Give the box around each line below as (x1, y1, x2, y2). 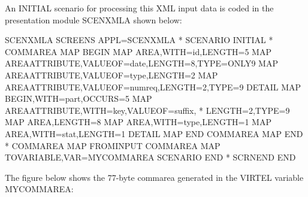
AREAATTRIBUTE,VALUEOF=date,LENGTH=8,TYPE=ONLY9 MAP (5, 57, 278, 69)
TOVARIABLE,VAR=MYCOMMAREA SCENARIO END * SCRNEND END (5, 151, 296, 163)
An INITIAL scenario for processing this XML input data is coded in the (5, 2, 274, 14)
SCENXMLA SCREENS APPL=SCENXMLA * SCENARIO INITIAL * (5, 34, 273, 46)
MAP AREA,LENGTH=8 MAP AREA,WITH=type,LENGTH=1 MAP (5, 116, 271, 128)
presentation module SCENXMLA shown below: (5, 13, 182, 26)
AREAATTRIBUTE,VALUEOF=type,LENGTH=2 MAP (5, 68, 218, 81)
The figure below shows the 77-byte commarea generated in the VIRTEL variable (5, 171, 304, 183)
